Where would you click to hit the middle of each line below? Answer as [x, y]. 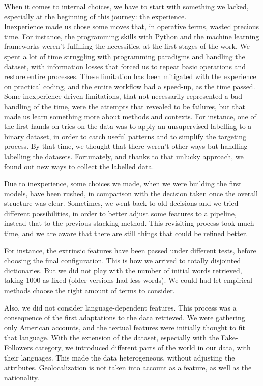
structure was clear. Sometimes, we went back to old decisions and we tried [121, 203]
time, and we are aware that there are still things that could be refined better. [126, 233]
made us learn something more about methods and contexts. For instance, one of [130, 116]
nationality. [22, 377]
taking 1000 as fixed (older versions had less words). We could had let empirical [128, 280]
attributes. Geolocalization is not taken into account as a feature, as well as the [128, 367]
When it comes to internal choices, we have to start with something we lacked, [126, 6]
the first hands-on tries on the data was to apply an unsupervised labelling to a [128, 126]
